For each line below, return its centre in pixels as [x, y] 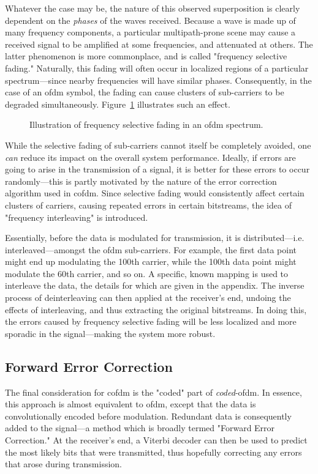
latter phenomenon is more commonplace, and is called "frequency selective [146, 56]
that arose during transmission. [64, 464]
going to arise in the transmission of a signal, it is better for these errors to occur [157, 169]
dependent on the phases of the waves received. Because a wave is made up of [150, 20]
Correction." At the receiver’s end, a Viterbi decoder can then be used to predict [156, 440]
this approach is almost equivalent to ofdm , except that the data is [131, 404]
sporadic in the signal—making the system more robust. [110, 333]
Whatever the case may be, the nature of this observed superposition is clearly [153, 8]
